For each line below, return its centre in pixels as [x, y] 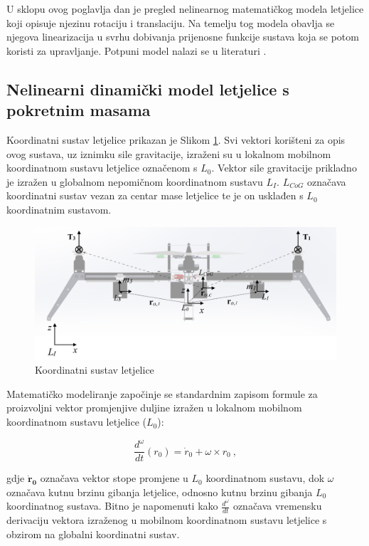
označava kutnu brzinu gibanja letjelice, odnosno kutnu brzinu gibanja [160, 492]
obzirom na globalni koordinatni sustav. [93, 534]
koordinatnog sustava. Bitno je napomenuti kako [112, 506]
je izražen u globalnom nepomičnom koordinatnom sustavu [135, 181]
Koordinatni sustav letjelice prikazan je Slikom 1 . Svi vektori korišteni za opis [176, 139]
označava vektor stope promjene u [114, 478]
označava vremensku [277, 506]
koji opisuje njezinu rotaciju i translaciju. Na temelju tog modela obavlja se [171, 22]
